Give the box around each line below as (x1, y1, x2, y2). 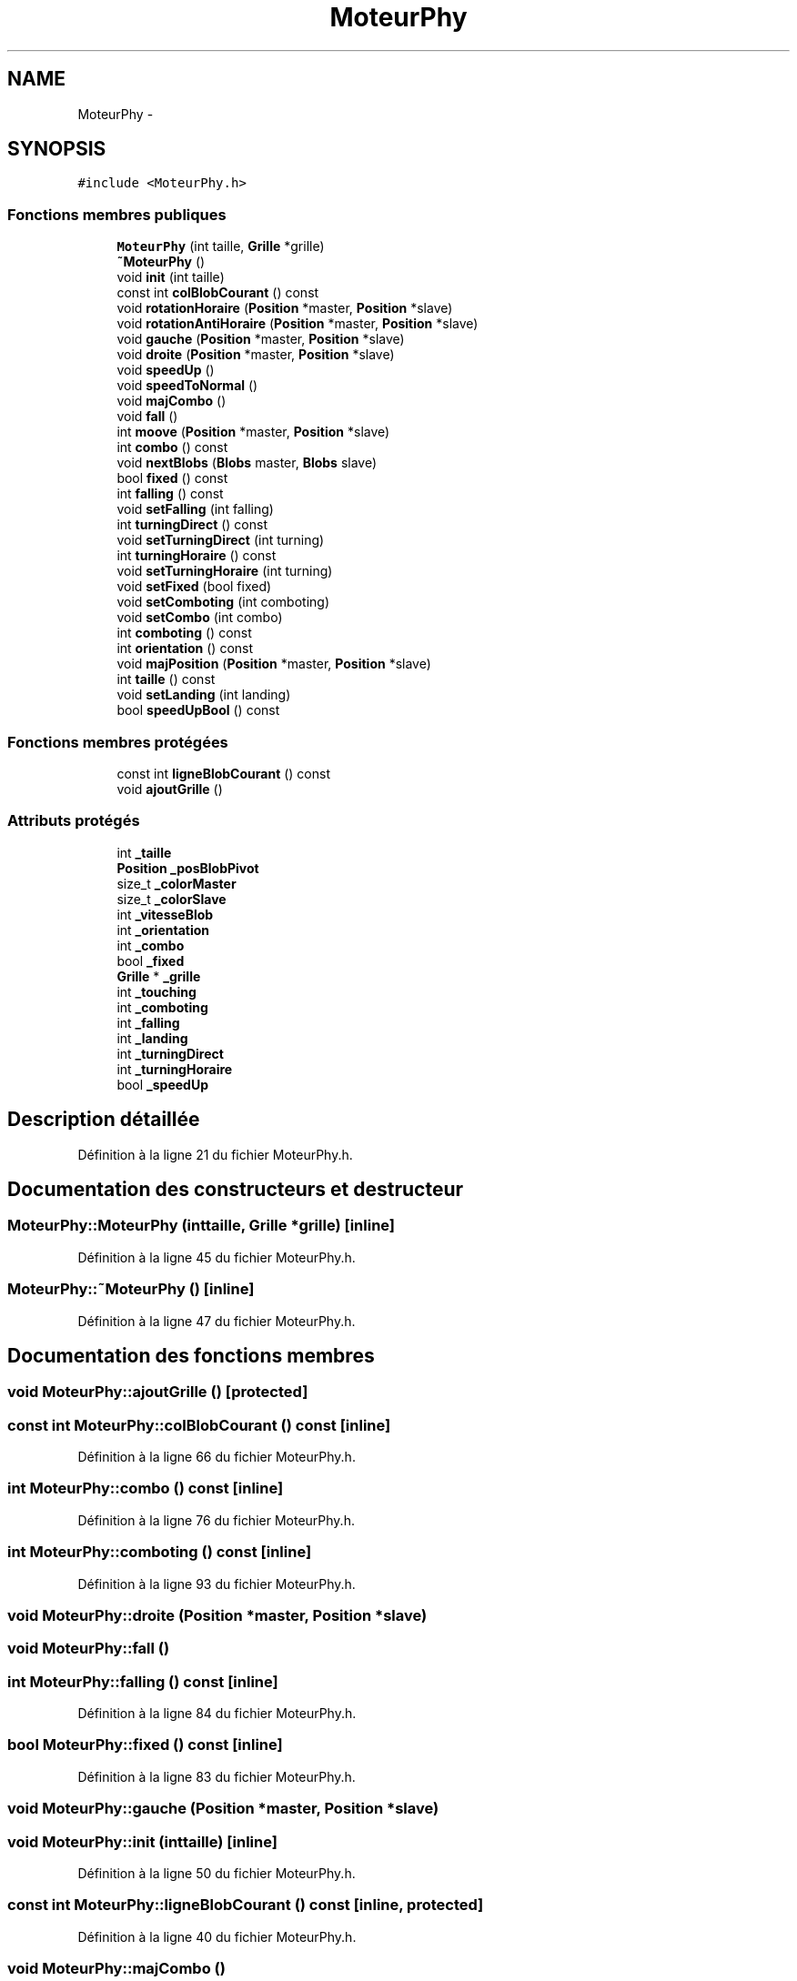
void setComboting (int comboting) (116, 594, 329, 610)
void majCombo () (116, 393, 227, 409)
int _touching (116, 983, 197, 1000)
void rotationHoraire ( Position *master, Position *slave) (116, 300, 453, 317)
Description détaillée (7, 1108, 200, 1131)
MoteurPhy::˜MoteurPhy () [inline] (7, 1280, 255, 1299)
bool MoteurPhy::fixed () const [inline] (7, 1735, 283, 1755)
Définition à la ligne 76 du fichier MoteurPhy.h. (77, 1512, 355, 1528)
